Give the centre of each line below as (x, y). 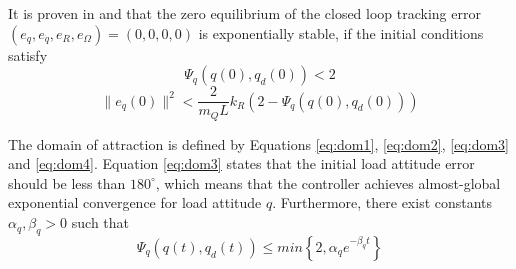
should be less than (67, 182)
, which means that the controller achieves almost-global (328, 182)
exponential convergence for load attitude (135, 202)
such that (100, 222)
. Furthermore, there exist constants (382, 202)
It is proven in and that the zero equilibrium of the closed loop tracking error (244, 13)
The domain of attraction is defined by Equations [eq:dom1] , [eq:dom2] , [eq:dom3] (258, 143)
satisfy (28, 54)
